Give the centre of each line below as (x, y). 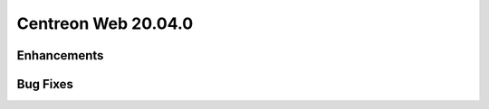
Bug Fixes (45, 84)
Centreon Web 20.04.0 (105, 23)
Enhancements (60, 55)
